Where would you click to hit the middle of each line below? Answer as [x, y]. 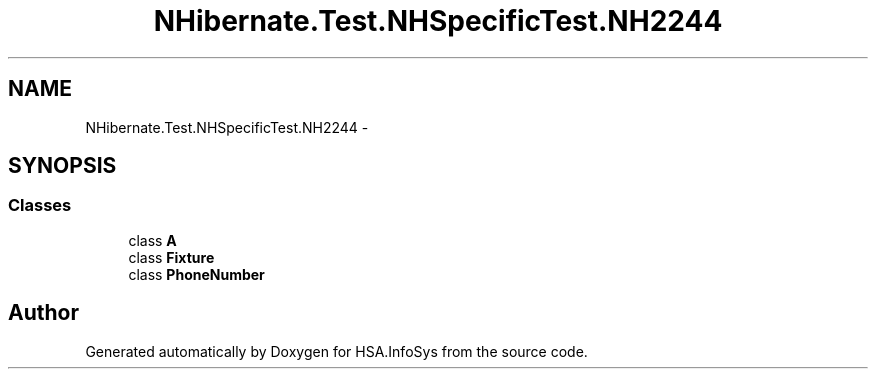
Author [43, 313]
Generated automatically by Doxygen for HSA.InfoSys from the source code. [336, 351]
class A [152, 240]
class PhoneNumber [196, 274]
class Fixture [171, 257]
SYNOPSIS [62, 166]
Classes [40, 205]
